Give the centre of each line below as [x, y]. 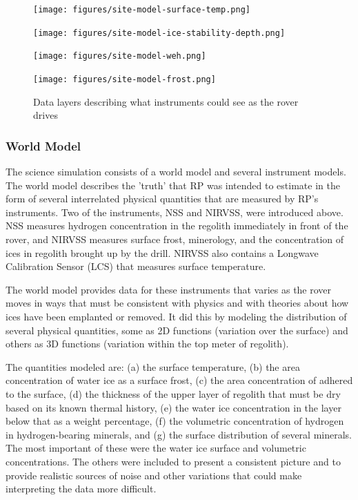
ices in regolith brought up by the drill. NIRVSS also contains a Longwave [162, 252]
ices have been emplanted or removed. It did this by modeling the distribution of [176, 316]
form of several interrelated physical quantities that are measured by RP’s [162, 199]
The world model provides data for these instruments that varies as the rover [169, 289]
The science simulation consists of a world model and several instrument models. [176, 172]
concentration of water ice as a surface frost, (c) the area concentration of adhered [179, 380]
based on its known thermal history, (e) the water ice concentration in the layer [173, 407]
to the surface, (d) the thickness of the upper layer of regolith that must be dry [173, 393]
